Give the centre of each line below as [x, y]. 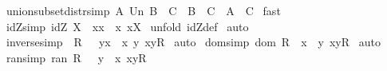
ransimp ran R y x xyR [76, 57]
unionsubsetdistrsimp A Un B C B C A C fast [143, 10]
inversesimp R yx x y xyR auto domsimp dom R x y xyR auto [193, 42]
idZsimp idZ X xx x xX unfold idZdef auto [127, 26]
